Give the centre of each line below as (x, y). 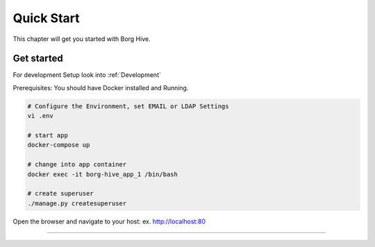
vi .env (40, 116)
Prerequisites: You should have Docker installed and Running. (101, 87)
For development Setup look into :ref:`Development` (87, 75)
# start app (48, 135)
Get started (38, 59)
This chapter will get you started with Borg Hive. (82, 39)
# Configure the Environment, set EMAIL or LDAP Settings (128, 106)
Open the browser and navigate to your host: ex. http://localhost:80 (109, 221)
